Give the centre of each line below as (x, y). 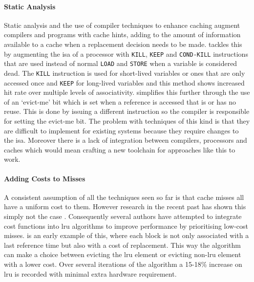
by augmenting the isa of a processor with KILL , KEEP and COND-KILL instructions (126, 54)
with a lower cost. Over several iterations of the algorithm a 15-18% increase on (123, 264)
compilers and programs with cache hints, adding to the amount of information (122, 34)
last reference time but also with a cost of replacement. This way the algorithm (122, 245)
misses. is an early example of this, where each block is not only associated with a (127, 235)
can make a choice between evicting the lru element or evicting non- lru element (123, 254)
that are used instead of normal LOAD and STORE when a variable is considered (121, 63)
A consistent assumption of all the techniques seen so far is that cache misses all (124, 197)
